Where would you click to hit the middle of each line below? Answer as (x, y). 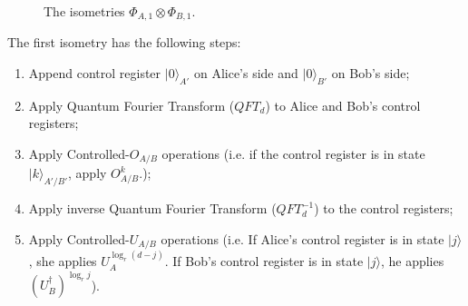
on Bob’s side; (370, 73)
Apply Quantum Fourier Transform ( (132, 105)
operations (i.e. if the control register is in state (293, 154)
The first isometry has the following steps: (124, 42)
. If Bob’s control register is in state (264, 261)
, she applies (63, 261)
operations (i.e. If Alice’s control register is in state (302, 238)
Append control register (95, 73)
